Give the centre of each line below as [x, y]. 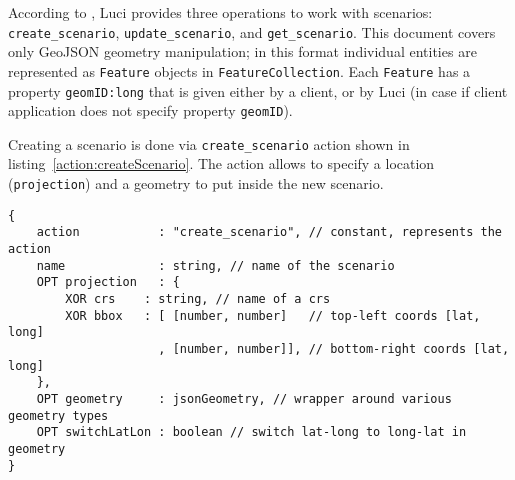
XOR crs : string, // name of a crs [198, 299]
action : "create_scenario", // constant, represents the [269, 232]
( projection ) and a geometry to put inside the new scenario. [196, 183]
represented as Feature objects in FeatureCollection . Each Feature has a [239, 70]
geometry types [58, 415]
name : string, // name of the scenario [215, 265]
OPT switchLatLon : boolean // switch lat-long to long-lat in [251, 432]
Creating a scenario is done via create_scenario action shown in [209, 143]
